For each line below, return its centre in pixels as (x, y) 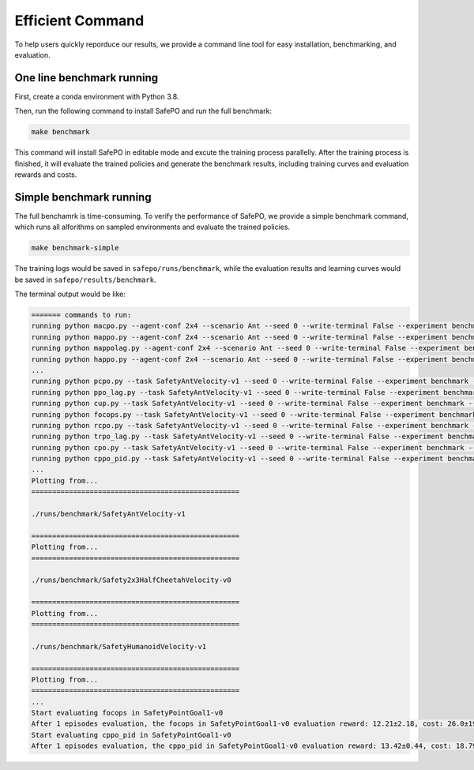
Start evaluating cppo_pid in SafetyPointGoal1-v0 (132, 735)
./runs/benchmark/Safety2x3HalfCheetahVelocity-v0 (132, 580)
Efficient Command (79, 21)
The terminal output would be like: (70, 294)
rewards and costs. (46, 175)
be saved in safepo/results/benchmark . (85, 280)
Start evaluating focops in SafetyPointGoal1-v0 (127, 713)
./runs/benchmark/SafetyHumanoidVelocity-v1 (119, 646)
